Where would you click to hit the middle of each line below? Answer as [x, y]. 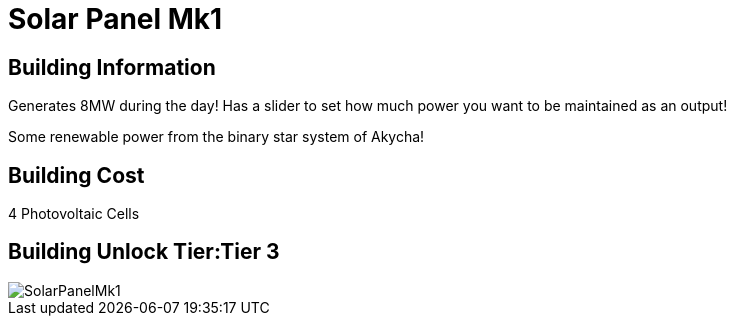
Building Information [112, 67]
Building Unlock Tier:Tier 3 [144, 252]
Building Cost [76, 175]
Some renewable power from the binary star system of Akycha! [216, 137]
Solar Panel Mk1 [115, 19]
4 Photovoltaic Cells [74, 214]
